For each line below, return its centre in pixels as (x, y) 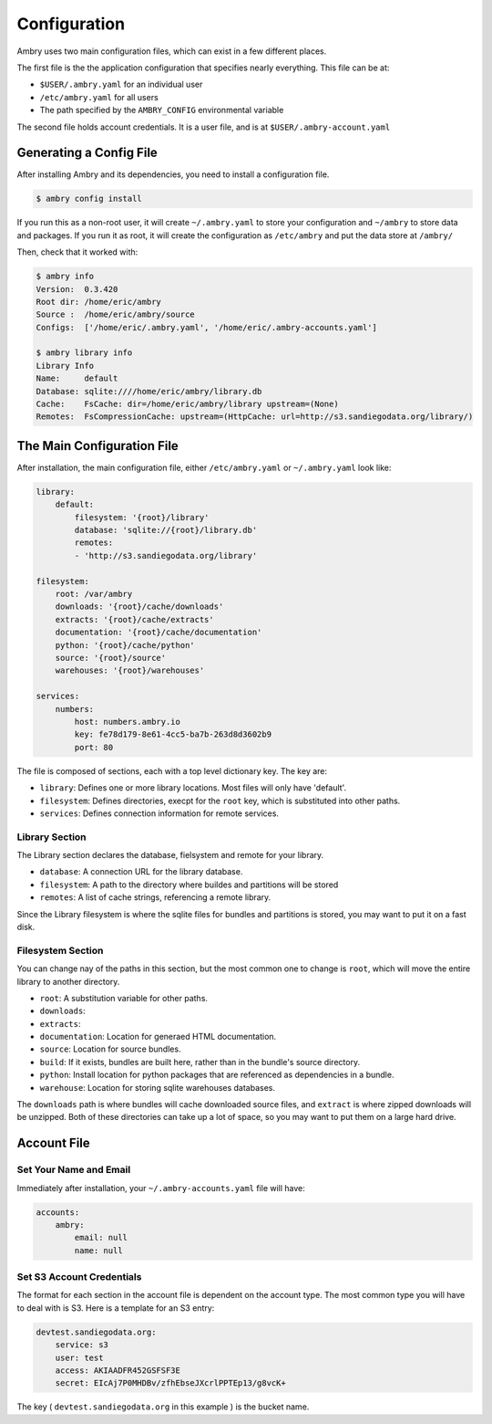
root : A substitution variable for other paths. (124, 998)
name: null (98, 1250)
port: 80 (94, 747)
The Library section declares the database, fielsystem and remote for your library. (170, 855)
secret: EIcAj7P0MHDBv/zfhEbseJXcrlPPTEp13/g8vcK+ (170, 1383)
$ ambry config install (89, 199)
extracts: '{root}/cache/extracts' (134, 619)
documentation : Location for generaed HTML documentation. (158, 1037)
